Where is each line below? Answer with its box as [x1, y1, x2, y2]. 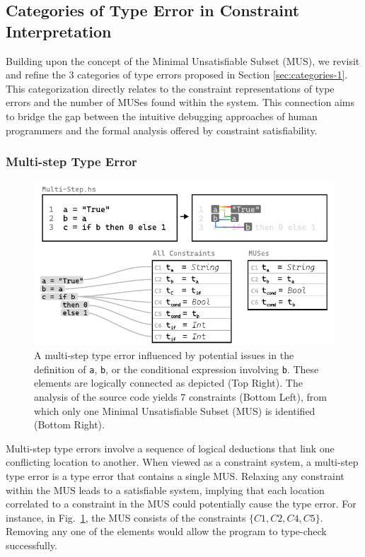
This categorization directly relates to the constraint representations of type [6, 81, 335, 95]
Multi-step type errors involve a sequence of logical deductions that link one [6, 440, 335, 455]
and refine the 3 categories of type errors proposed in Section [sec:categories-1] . [6, 67, 348, 82]
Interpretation [6, 20, 112, 42]
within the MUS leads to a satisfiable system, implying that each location [6, 482, 325, 497]
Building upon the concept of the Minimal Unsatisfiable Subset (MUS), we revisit [6, 53, 360, 68]
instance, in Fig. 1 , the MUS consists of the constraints [6, 510, 246, 524]
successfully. [6, 537, 57, 552]
